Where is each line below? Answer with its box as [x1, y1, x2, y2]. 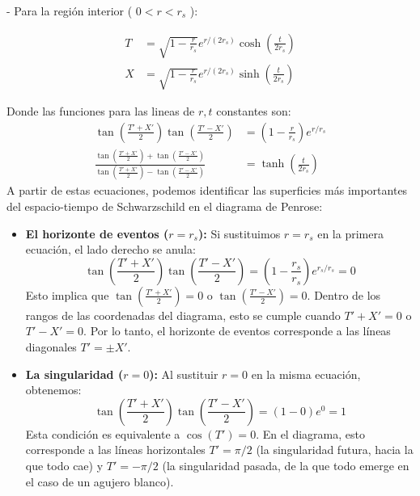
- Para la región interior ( [6, 2, 133, 19]
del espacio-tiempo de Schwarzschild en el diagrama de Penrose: [6, 198, 323, 215]
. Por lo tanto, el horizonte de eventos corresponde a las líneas [83, 322, 391, 339]
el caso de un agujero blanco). [25, 473, 174, 490]
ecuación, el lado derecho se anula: [25, 241, 196, 258]
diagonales [25, 338, 77, 355]
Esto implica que [25, 286, 109, 303]
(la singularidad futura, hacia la [256, 441, 414, 458]
